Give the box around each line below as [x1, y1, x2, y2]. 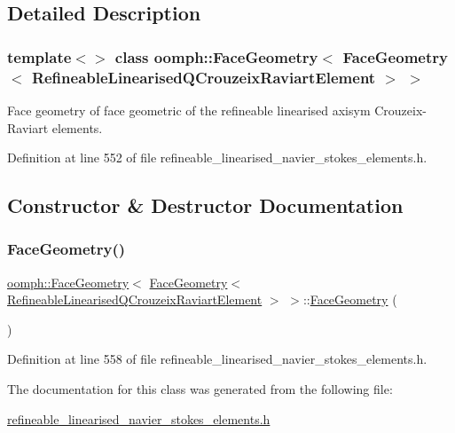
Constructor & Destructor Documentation [7, 192, 404, 219]
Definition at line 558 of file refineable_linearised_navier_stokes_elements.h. [7, 350, 428, 368]
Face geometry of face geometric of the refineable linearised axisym [7, 100, 371, 119]
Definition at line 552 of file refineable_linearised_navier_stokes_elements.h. [7, 148, 428, 167]
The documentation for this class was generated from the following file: [7, 380, 393, 398]
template [7, 45, 72, 67]
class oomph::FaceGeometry [114, 45, 318, 67]
